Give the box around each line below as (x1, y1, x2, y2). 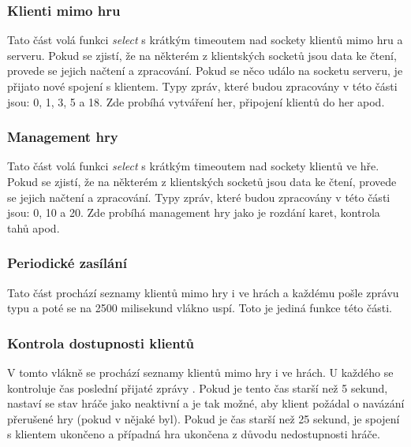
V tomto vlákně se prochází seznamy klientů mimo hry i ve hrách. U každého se (7, 364, 394, 380)
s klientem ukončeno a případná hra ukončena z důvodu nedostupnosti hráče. (7, 426, 380, 442)
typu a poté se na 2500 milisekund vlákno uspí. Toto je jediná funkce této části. (7, 300, 392, 316)
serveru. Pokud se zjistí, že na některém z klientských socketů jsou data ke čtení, (7, 47, 397, 63)
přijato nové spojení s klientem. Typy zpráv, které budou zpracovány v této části (7, 78, 398, 94)
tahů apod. (7, 219, 60, 236)
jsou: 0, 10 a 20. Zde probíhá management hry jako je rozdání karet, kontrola (7, 204, 380, 221)
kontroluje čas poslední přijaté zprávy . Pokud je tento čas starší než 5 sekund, (7, 379, 388, 396)
